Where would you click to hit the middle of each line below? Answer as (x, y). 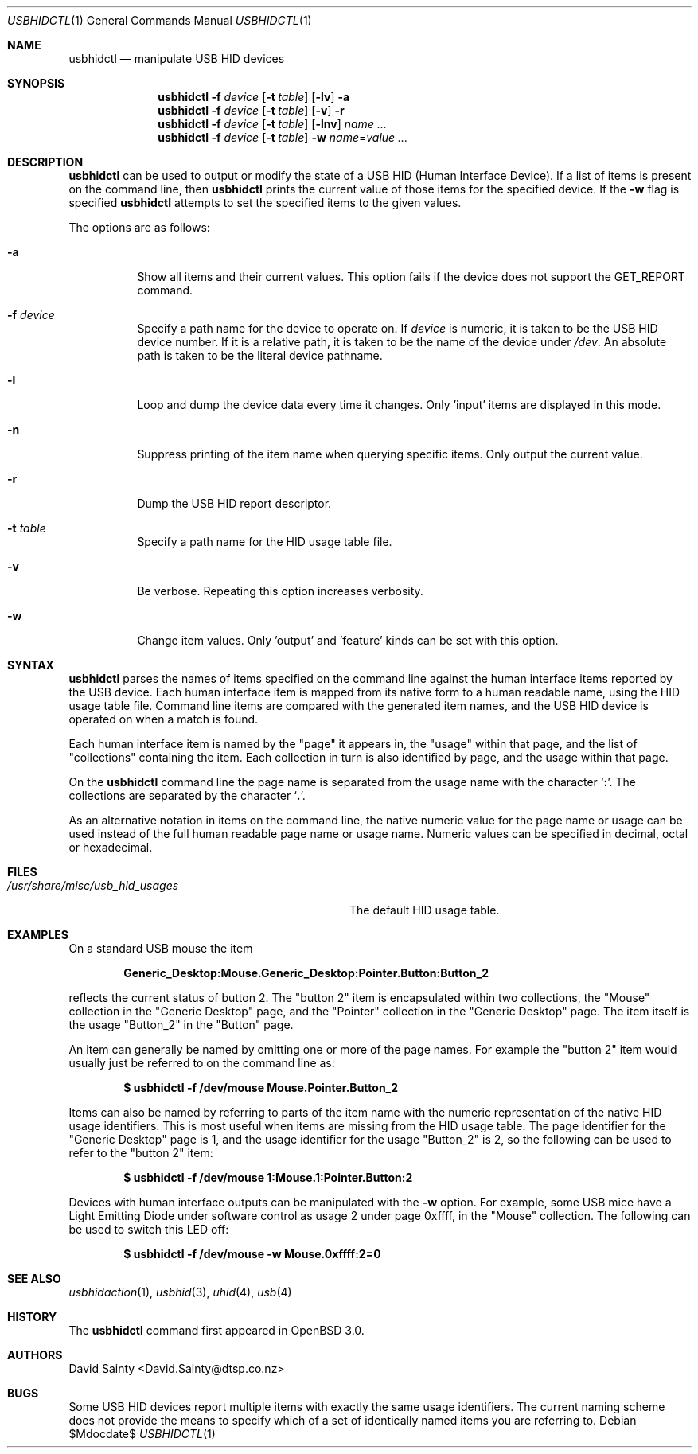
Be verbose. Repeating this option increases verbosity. (280, 591)
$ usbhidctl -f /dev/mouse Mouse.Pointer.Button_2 (261, 1088)
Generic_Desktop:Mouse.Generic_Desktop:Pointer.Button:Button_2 (306, 973)
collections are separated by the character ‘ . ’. (187, 795)
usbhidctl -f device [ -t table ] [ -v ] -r (251, 110)
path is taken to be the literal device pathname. (260, 355)
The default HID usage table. (425, 910)
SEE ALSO (34, 1279)
